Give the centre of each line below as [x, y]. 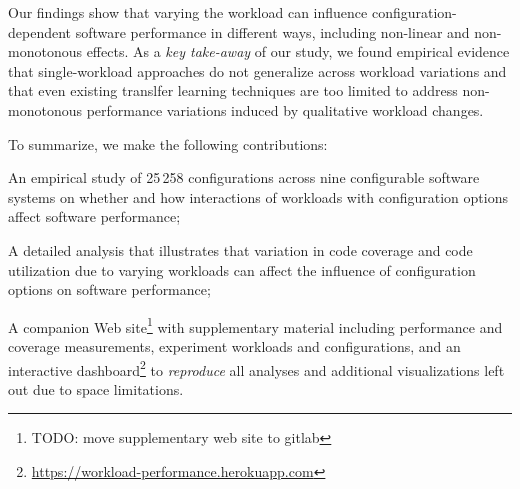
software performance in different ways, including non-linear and [272, 31]
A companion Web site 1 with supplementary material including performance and [255, 325]
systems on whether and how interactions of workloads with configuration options [258, 196]
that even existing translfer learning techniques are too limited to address [233, 90]
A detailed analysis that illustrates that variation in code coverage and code [240, 249]
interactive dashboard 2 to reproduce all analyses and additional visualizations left [256, 368]
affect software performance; [94, 216]
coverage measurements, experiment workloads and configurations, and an [234, 345]
